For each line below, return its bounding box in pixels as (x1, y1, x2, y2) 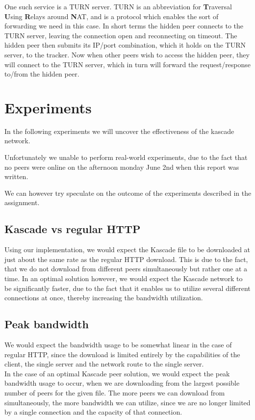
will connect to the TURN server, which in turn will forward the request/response (4, 59, 251, 69)
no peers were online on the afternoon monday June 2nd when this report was (4, 161, 239, 172)
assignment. (4, 197, 40, 208)
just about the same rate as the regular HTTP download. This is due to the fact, (4, 254, 248, 264)
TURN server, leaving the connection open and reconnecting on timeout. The (4, 30, 237, 40)
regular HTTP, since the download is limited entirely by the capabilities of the (4, 349, 240, 359)
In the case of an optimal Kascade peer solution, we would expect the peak (4, 368, 230, 378)
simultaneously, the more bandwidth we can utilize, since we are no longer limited (4, 397, 251, 407)
